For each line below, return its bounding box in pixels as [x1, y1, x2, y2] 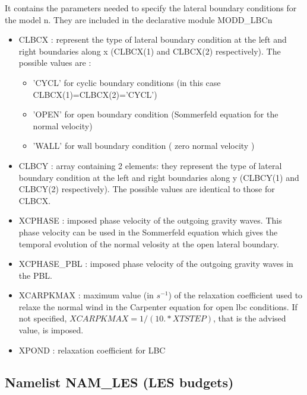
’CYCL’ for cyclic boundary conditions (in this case [33, 76, 221, 88]
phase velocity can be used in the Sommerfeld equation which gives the [18, 225, 278, 238]
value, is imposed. [18, 324, 84, 336]
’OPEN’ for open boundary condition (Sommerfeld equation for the [33, 108, 278, 120]
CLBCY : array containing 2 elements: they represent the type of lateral [18, 159, 282, 171]
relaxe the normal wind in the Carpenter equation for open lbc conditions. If [18, 300, 297, 313]
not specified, [18, 312, 67, 324]
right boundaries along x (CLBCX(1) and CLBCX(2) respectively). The [18, 44, 281, 57]
